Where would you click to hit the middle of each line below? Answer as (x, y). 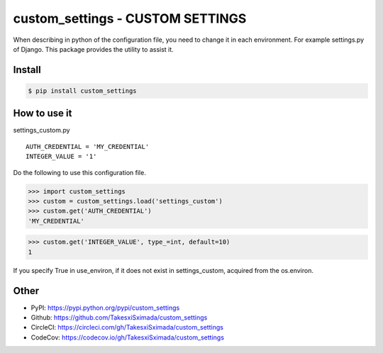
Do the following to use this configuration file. (80, 172)
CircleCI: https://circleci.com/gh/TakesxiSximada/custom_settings (127, 327)
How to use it (43, 113)
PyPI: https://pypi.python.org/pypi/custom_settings (105, 308)
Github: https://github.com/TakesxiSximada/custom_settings (119, 318)
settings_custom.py (41, 130)
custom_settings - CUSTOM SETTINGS (130, 18)
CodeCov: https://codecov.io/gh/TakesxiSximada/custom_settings (128, 337)
